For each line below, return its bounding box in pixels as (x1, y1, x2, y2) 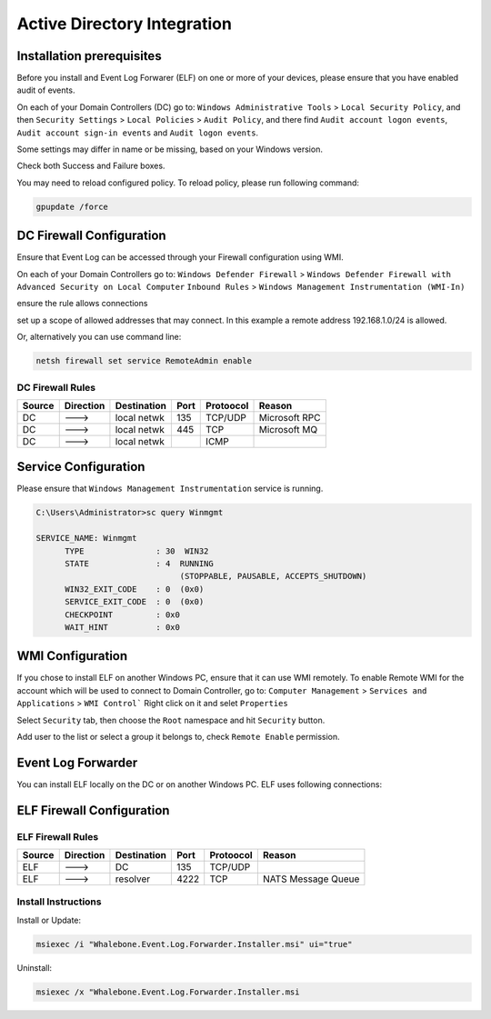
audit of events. (16, 85, 75, 95)
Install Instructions (16, 895, 102, 908)
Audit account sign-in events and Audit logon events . (16, 127, 259, 138)
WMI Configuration (16, 648, 128, 664)
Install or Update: (16, 914, 82, 925)
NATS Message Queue (262, 873, 360, 885)
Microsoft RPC (258, 411, 321, 424)
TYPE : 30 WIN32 (65, 545, 209, 556)
